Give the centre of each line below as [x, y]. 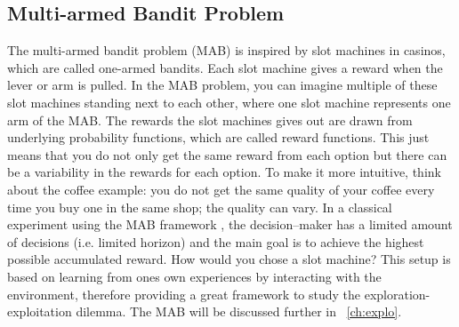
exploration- [397, 294]
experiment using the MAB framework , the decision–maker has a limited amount [230, 224]
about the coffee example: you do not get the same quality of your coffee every [221, 189]
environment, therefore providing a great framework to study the [184, 294]
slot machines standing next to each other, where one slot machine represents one [229, 102]
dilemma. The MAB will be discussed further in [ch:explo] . [239, 311]
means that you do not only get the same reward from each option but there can [227, 154]
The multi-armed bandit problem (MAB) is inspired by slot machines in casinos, [226, 50]
